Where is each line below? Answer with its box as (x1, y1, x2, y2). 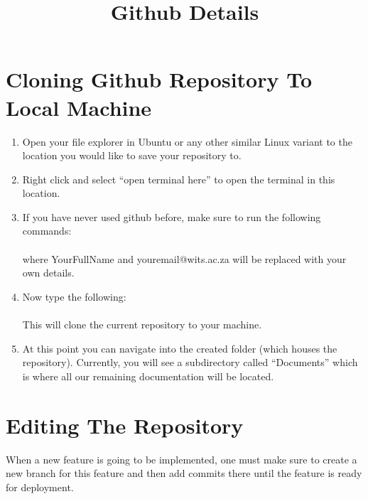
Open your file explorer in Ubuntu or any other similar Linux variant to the (22, 134, 352, 149)
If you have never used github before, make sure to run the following (22, 209, 321, 224)
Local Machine (6, 92, 152, 122)
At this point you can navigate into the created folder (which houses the (22, 340, 337, 355)
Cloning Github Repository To (6, 65, 312, 94)
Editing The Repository (6, 410, 244, 439)
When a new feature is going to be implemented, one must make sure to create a (6, 451, 357, 466)
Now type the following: (22, 289, 126, 304)
